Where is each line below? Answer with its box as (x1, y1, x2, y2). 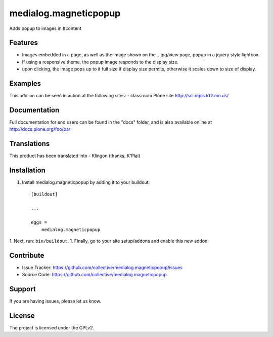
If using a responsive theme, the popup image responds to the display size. (22, 59, 179, 65)
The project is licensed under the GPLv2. (9, 325, 95, 331)
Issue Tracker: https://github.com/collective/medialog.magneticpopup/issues (22, 264, 183, 271)
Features (9, 39, 38, 47)
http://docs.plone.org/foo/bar (9, 126, 71, 132)
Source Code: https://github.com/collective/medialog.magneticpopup (22, 272, 167, 278)
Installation (9, 166, 45, 175)
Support (9, 285, 36, 293)
